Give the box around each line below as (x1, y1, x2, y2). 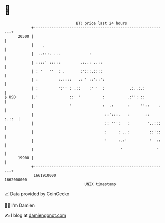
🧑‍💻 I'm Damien (4, 202, 35, 208)
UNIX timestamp (84, 181, 116, 187)
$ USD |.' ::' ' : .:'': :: (4, 94, 145, 100)
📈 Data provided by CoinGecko (4, 191, 70, 197)
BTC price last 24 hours (76, 21, 127, 26)
